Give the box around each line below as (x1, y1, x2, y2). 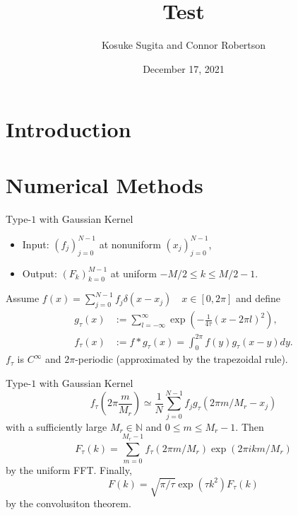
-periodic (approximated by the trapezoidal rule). (75, 352, 288, 366)
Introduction (6, 115, 131, 144)
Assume (6, 291, 40, 306)
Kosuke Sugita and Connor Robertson (101, 37, 266, 52)
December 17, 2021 (143, 61, 225, 76)
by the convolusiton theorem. (6, 496, 131, 511)
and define (235, 291, 280, 306)
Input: (22, 236, 49, 251)
